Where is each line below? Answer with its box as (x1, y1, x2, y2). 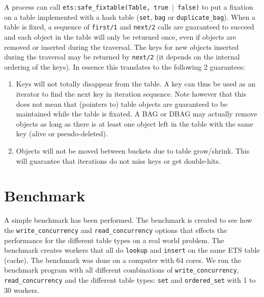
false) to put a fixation (178, 2, 253, 12)
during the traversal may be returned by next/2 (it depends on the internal (4, 51, 240, 62)
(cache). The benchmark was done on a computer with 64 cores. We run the (4, 254, 241, 265)
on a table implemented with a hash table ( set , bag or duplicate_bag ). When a (4, 11, 255, 22)
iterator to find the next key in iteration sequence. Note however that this (16, 88, 246, 99)
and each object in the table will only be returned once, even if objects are (4, 31, 236, 42)
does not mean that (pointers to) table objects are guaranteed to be (16, 98, 228, 109)
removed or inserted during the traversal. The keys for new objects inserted (4, 41, 239, 52)
